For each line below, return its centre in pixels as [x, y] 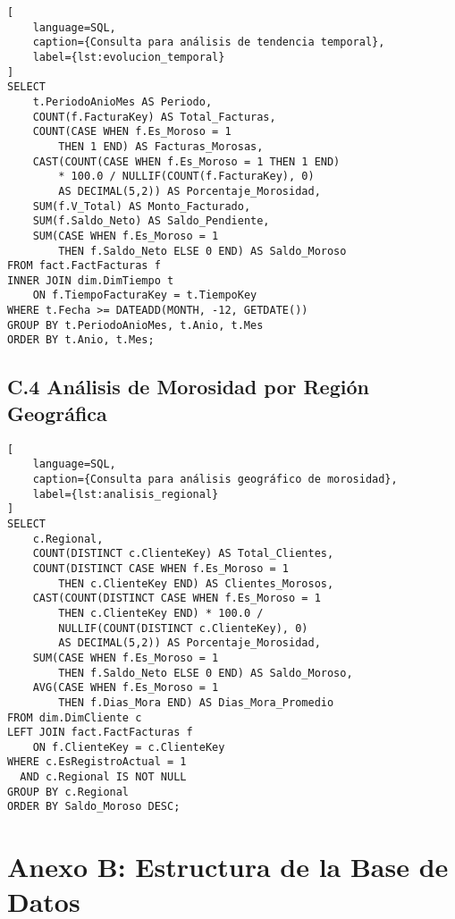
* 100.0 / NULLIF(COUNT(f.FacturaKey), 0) [186, 177]
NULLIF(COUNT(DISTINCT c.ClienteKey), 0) [183, 628]
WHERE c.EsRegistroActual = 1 [97, 762]
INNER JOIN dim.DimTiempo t [91, 280]
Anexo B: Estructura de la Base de [228, 867]
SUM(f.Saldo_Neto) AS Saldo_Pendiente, [151, 221]
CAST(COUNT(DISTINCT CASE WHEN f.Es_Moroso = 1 [177, 599]
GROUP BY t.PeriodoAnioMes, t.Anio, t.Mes [135, 325]
